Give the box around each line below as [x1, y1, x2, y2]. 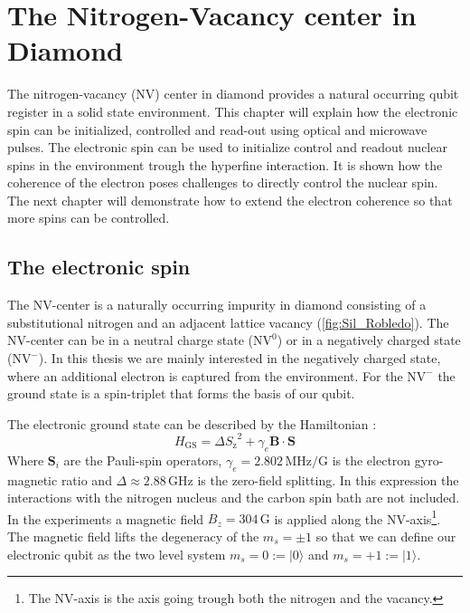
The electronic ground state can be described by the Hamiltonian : [7, 414, 377, 433]
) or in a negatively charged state [277, 330, 461, 350]
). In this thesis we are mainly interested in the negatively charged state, [38, 349, 441, 368]
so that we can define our [315, 526, 456, 545]
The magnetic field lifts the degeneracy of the [7, 526, 259, 545]
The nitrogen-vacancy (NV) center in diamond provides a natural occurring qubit [7, 84, 459, 103]
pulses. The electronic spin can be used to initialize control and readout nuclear [7, 138, 447, 157]
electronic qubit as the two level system [7, 544, 226, 563]
